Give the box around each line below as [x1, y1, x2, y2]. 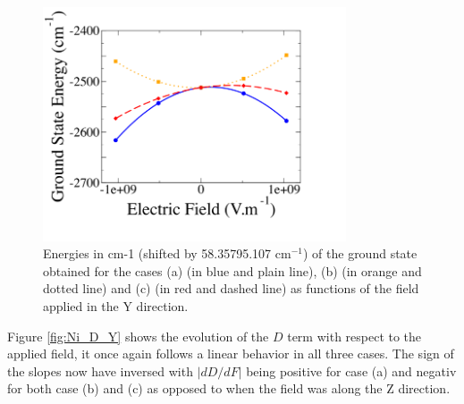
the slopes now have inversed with [7, 361, 193, 380]
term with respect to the [287, 326, 422, 345]
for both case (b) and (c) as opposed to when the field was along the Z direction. [7, 379, 451, 398]
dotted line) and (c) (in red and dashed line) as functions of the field [43, 279, 419, 298]
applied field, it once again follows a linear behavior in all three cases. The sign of [7, 344, 454, 363]
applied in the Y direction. [43, 297, 189, 316]
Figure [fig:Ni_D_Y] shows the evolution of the [7, 326, 269, 345]
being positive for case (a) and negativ [246, 361, 457, 380]
